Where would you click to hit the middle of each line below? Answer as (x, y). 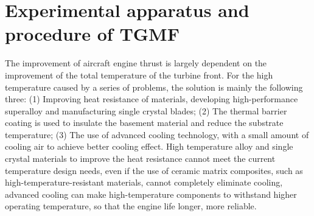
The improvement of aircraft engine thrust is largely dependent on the (136, 63)
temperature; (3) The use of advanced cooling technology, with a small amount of (157, 134)
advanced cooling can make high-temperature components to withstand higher (151, 194)
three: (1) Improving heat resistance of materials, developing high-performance (152, 99)
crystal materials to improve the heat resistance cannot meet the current (140, 159)
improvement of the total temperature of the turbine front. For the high (139, 75)
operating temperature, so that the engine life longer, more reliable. (131, 206)
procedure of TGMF (92, 34)
